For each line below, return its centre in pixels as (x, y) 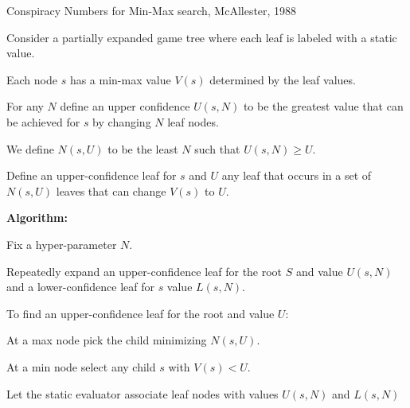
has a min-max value (120, 79)
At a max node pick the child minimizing (107, 340)
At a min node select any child (81, 366)
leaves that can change (111, 190)
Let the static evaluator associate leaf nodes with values (143, 393)
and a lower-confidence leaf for (80, 287)
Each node (32, 79)
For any (25, 106)
